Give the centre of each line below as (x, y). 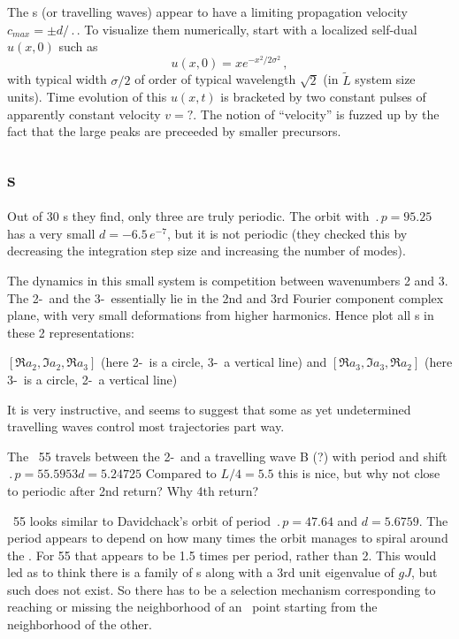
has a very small (51, 233)
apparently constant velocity (84, 114)
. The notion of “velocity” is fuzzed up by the (316, 114)
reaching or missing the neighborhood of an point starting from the (192, 607)
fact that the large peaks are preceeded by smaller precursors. (174, 131)
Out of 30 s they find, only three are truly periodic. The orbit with (188, 216)
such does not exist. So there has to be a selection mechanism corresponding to (222, 589)
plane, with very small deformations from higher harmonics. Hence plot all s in (221, 315)
